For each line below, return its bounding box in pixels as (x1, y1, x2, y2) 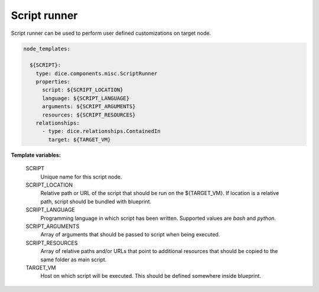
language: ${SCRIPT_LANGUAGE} (42, 95, 130, 102)
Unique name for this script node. (40, 173, 122, 180)
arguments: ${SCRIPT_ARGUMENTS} (42, 103, 136, 110)
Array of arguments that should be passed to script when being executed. (40, 231, 220, 238)
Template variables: (11, 151, 61, 158)
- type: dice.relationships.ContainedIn (42, 128, 161, 135)
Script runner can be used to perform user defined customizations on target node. (11, 30, 211, 37)
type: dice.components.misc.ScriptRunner (35, 70, 158, 77)
